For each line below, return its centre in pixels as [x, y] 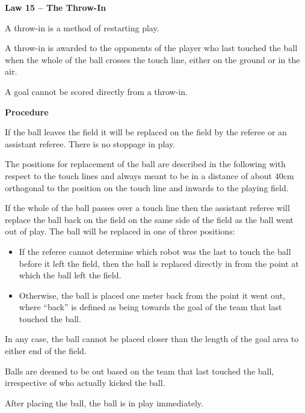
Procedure [27, 112]
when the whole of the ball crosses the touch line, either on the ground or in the [152, 59]
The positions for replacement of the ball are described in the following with [145, 164]
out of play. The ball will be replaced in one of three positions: [120, 231]
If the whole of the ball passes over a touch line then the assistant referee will [147, 208]
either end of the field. [46, 351]
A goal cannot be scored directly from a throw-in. [96, 91]
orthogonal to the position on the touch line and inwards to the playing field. [147, 187]
